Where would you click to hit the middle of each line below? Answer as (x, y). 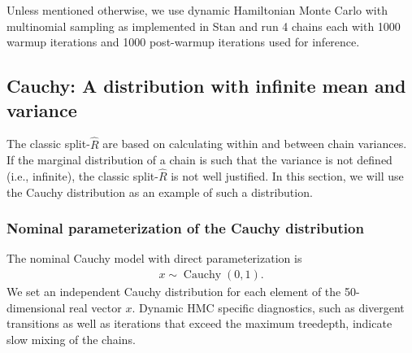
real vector (95, 307)
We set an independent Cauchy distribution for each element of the (174, 292)
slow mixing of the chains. (71, 339)
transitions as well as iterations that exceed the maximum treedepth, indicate (199, 323)
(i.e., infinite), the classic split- (82, 176)
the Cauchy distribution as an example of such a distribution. (160, 192)
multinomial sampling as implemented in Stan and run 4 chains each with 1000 (204, 26)
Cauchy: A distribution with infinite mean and (206, 86)
